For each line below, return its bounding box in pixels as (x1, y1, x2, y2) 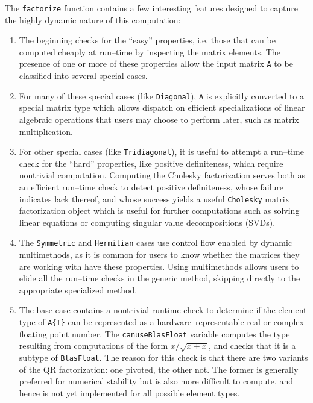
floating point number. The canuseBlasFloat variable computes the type (19, 327, 290, 340)
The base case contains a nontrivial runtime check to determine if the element (19, 304, 307, 316)
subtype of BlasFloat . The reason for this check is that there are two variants (19, 351, 308, 364)
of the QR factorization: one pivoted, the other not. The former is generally (19, 363, 299, 375)
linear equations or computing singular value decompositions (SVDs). (19, 216, 276, 228)
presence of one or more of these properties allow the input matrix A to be (19, 57, 293, 70)
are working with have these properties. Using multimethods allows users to (19, 260, 299, 272)
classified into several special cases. (19, 69, 148, 82)
